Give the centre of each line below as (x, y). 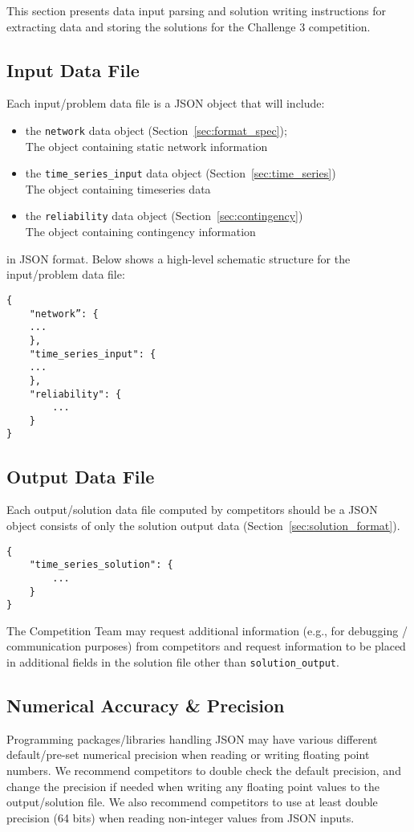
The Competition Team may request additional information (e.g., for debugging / (207, 630)
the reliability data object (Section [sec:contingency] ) (164, 216)
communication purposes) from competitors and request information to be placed (206, 646)
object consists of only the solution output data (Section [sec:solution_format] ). (203, 525)
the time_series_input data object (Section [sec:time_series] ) (181, 173)
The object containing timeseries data (118, 188)
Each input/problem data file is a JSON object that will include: (166, 103)
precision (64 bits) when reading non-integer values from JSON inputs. (181, 817)
